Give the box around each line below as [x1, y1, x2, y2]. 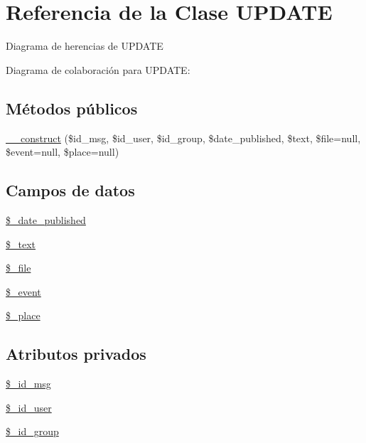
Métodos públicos [6, 97, 138, 119]
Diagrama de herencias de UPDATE [6, 38, 163, 53]
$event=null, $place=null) [6, 144, 119, 159]
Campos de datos [6, 179, 135, 201]
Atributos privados [6, 343, 146, 365]
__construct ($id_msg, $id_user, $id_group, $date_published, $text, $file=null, [6, 130, 361, 145]
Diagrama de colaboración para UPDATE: [6, 62, 190, 77]
